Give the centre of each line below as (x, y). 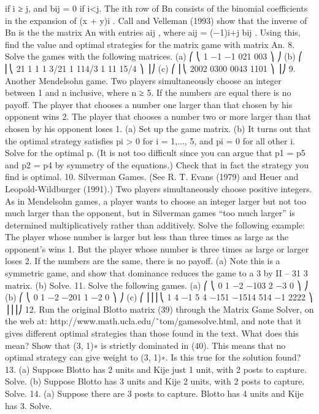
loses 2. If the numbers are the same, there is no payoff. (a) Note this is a (143, 261)
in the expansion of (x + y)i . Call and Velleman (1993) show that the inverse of (156, 20)
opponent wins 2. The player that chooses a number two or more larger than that (158, 116)
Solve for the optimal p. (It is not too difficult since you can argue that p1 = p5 (155, 153)
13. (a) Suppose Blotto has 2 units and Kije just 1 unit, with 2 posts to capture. (156, 369)
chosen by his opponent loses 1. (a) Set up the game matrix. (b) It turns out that (158, 128)
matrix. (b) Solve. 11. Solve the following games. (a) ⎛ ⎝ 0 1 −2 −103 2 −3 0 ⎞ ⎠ (157, 285)
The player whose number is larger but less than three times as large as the (147, 237)
